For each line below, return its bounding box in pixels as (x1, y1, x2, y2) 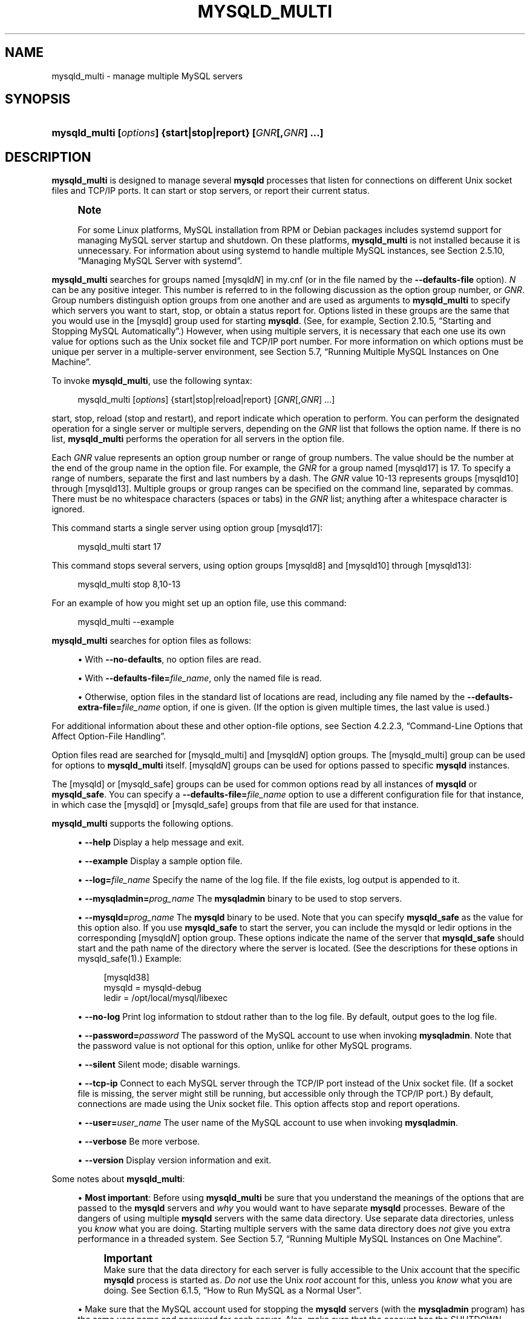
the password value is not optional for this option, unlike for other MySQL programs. (77, 1040, 412, 1051)
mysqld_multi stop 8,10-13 (77, 579, 181, 590)
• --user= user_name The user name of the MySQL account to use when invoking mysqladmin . (77, 1117, 458, 1128)
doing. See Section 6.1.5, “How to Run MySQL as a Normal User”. (103, 1285, 362, 1296)
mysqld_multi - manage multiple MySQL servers (51, 70, 243, 81)
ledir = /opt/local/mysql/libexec (103, 993, 228, 1003)
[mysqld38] (103, 972, 149, 983)
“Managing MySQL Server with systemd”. (77, 256, 243, 266)
